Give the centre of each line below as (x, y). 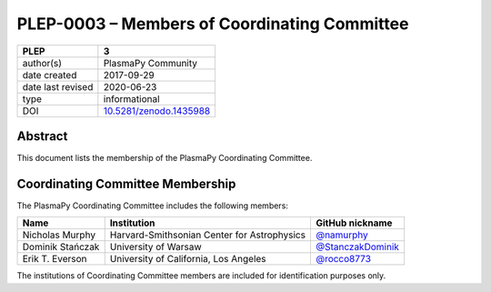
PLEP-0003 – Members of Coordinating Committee (213, 24)
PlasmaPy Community (150, 63)
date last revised (58, 86)
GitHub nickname (354, 223)
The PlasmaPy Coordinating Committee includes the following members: (152, 206)
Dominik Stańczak (61, 247)
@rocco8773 (343, 259)
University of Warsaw (155, 247)
